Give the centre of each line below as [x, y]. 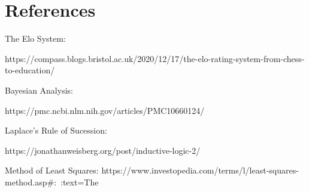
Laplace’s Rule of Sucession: [56, 130]
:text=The [80, 182]
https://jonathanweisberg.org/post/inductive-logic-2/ [103, 150]
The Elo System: [35, 38]
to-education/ [30, 70]
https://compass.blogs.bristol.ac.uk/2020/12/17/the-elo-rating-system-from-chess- [155, 58]
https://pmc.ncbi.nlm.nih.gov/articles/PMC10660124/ [105, 110]
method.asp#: [31, 182]
